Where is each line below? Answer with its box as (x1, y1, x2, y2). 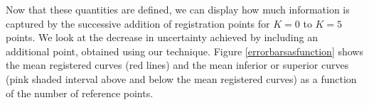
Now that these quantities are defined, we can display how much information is (6, 2, 350, 16)
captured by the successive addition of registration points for (6, 16, 270, 31)
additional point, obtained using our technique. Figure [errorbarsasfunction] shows (6, 43, 363, 58)
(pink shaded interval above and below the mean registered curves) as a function (6, 71, 357, 86)
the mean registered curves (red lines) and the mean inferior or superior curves (6, 57, 349, 72)
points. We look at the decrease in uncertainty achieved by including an (6, 30, 318, 45)
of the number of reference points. (6, 85, 154, 100)
